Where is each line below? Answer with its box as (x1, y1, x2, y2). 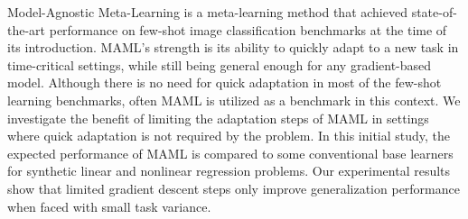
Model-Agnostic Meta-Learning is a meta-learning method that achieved (7, 3, 407, 21)
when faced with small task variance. (7, 196, 211, 215)
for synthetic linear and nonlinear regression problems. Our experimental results (7, 161, 451, 180)
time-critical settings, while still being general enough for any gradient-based (7, 55, 432, 74)
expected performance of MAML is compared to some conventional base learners (7, 143, 454, 162)
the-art (7, 20, 46, 39)
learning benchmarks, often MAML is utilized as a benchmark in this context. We (7, 90, 461, 109)
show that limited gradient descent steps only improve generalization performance (7, 178, 460, 197)
